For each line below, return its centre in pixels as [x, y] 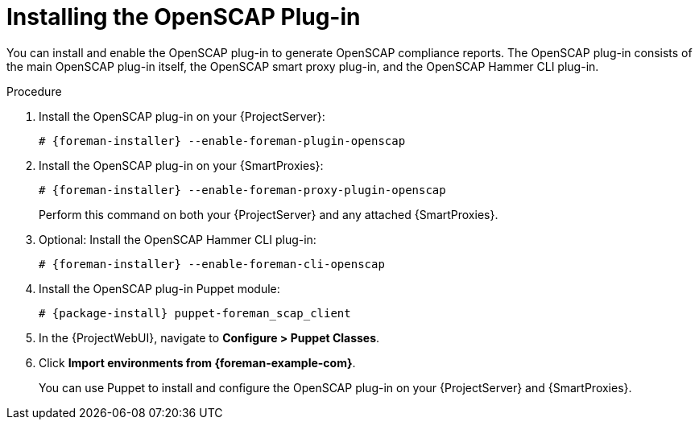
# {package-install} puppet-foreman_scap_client [195, 313]
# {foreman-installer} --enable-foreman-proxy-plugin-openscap [242, 190]
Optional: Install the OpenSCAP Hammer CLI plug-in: [178, 239]
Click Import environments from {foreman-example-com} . [197, 362]
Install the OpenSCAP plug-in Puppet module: [159, 288]
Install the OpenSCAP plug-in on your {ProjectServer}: [182, 116]
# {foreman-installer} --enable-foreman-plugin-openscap [222, 141]
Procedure [34, 91]
